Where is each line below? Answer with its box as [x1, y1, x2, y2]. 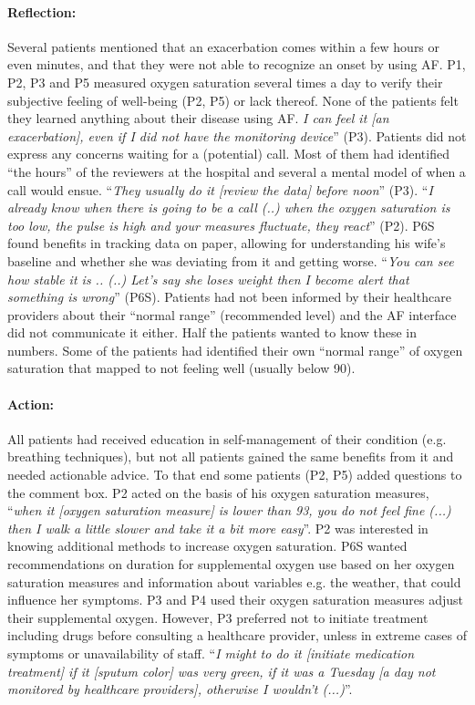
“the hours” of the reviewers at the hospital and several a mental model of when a [7, 161, 466, 181]
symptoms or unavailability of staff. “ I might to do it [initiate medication [7, 644, 415, 662]
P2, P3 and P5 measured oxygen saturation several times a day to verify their [7, 72, 443, 91]
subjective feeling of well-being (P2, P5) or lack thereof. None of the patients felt [7, 90, 459, 109]
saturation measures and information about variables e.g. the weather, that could [7, 572, 461, 591]
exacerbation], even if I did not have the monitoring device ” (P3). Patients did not [7, 126, 467, 145]
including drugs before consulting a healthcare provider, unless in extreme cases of [7, 626, 467, 645]
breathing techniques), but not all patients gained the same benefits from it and [7, 447, 454, 466]
